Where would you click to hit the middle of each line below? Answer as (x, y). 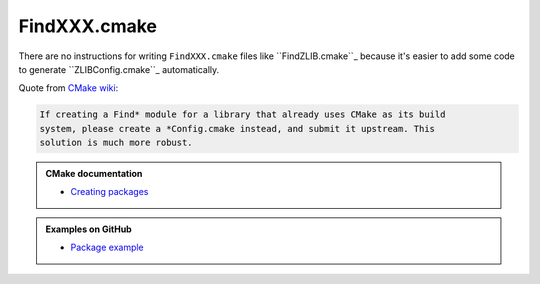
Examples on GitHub (88, 229)
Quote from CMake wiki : (68, 88)
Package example (107, 247)
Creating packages (109, 192)
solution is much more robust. (116, 143)
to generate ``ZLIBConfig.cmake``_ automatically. (119, 69)
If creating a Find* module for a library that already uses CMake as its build (242, 114)
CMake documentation (94, 174)
